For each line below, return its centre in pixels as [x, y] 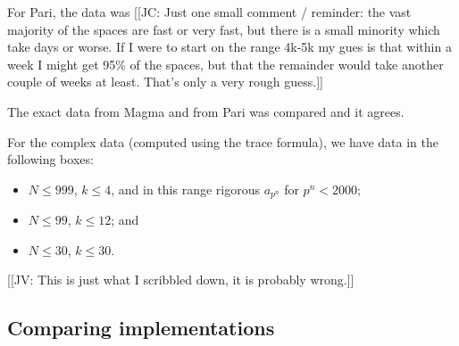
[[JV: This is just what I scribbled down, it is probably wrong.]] [181, 280]
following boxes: [50, 159]
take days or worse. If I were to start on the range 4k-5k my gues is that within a [229, 47]
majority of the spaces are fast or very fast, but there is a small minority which [224, 29]
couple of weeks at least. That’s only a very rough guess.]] [165, 82]
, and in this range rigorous [185, 189]
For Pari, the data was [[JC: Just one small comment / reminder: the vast [209, 12]
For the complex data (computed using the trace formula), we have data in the [223, 141]
